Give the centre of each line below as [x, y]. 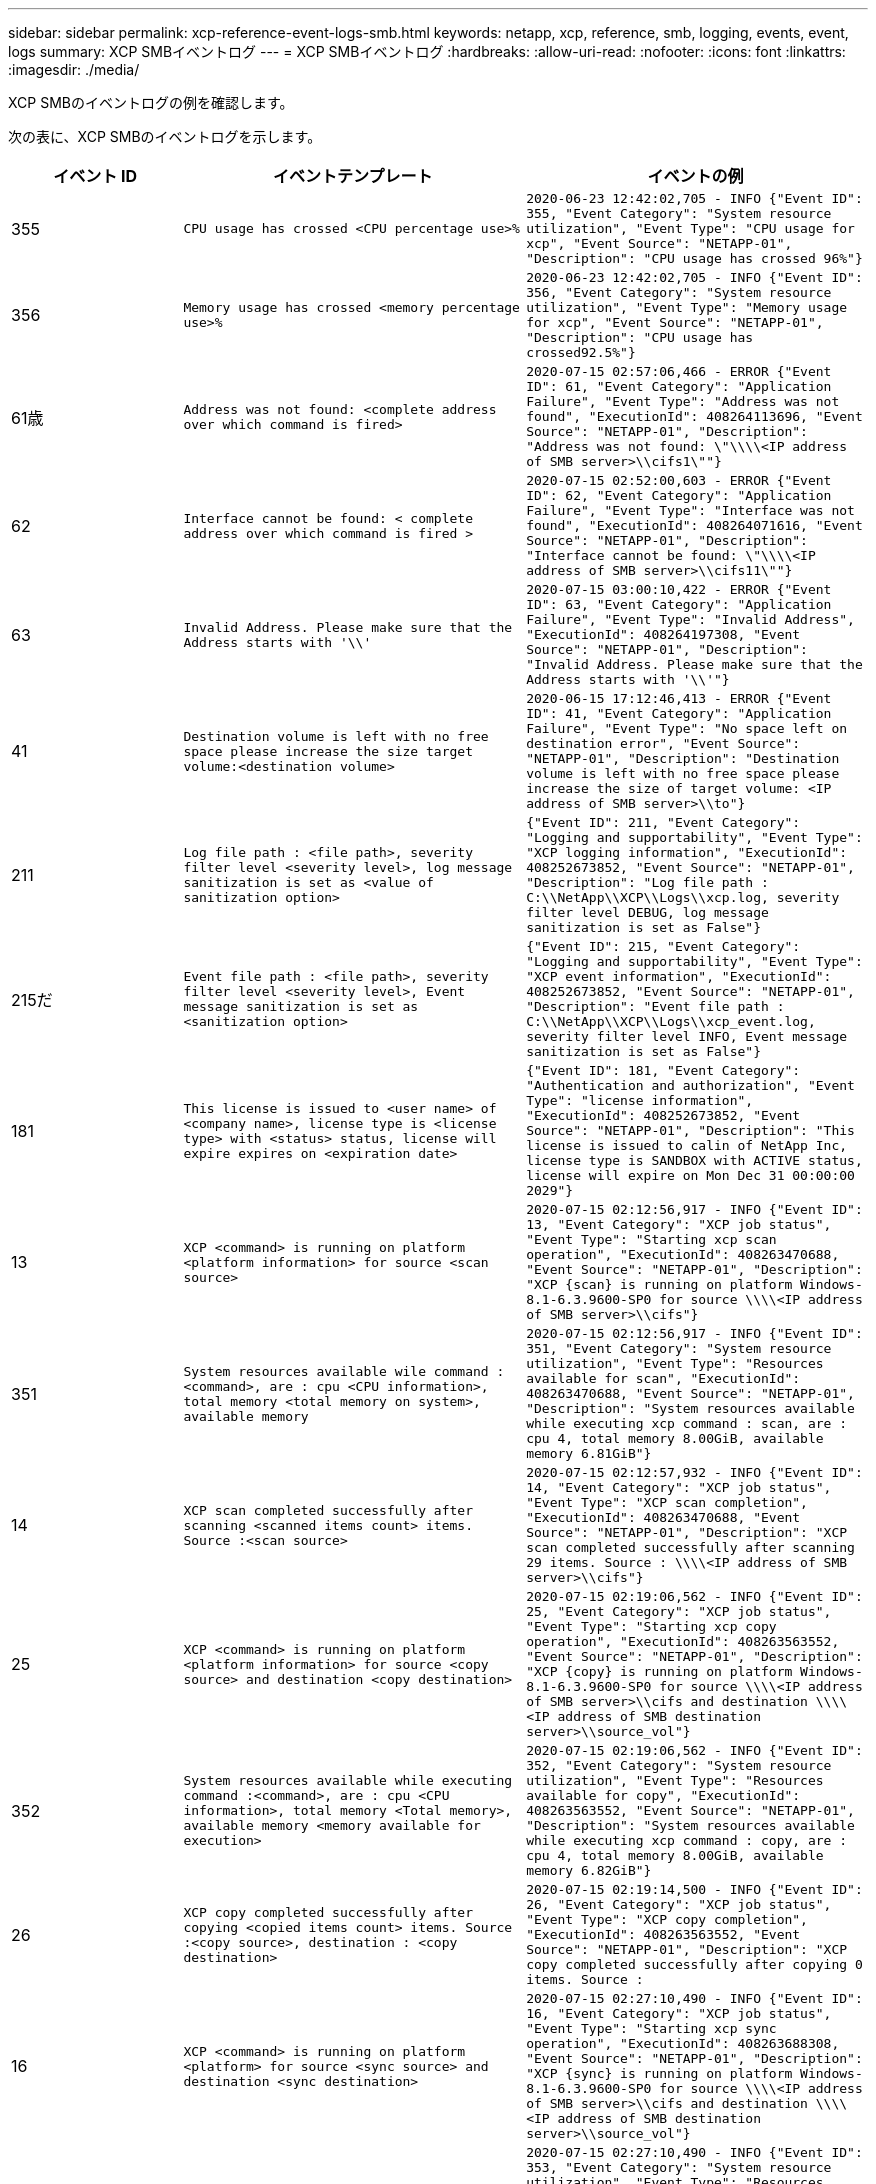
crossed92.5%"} [581, 352]
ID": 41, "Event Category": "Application [679, 713]
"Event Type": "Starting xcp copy [651, 1626]
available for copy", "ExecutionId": [663, 1795]
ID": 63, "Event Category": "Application [679, 604]
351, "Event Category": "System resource [679, 1348]
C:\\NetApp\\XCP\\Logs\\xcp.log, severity [683, 897]
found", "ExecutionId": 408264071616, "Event [694, 525]
